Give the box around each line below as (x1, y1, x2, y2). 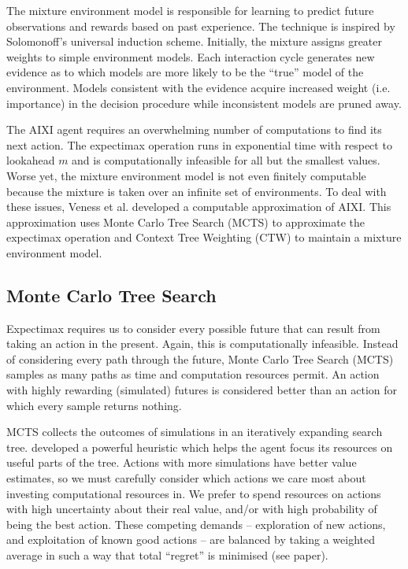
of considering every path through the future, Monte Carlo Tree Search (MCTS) (6, 350, 394, 367)
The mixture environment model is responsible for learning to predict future (6, 2, 374, 18)
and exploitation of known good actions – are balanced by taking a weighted (6, 531, 375, 548)
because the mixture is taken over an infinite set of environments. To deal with (6, 183, 387, 199)
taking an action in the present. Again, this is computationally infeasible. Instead (6, 335, 399, 352)
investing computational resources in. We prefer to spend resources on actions (6, 485, 381, 501)
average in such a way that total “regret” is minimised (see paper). (6, 547, 328, 563)
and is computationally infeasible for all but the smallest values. (72, 152, 380, 168)
